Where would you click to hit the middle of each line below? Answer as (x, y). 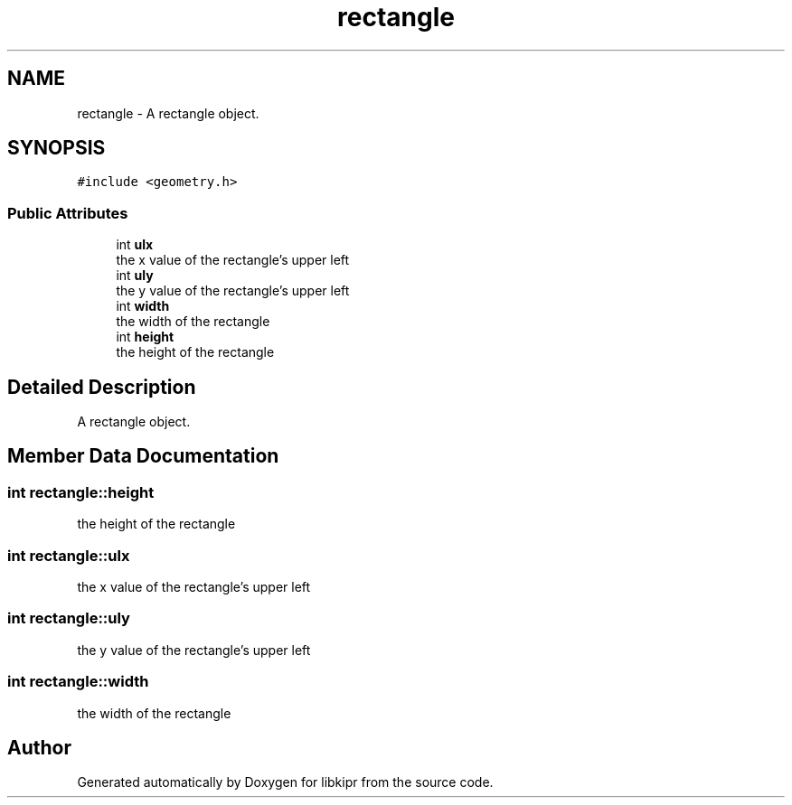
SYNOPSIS (57, 148)
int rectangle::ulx (69, 555)
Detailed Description (102, 387)
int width (143, 306)
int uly (135, 276)
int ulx (135, 245)
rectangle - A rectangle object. (168, 113)
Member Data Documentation (143, 456)
